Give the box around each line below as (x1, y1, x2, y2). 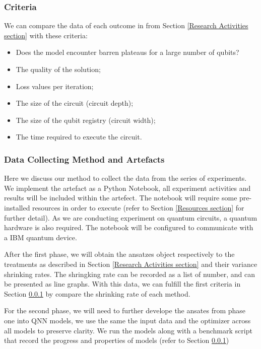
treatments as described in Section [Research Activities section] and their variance (4, 258, 257, 269)
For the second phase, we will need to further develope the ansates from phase (4, 305, 246, 316)
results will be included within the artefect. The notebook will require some (4, 192, 237, 203)
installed (4, 202, 30, 213)
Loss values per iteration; (16, 81, 94, 91)
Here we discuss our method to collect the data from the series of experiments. (4, 173, 247, 183)
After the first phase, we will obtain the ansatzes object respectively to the (4, 249, 235, 259)
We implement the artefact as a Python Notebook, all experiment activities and (4, 182, 251, 193)
